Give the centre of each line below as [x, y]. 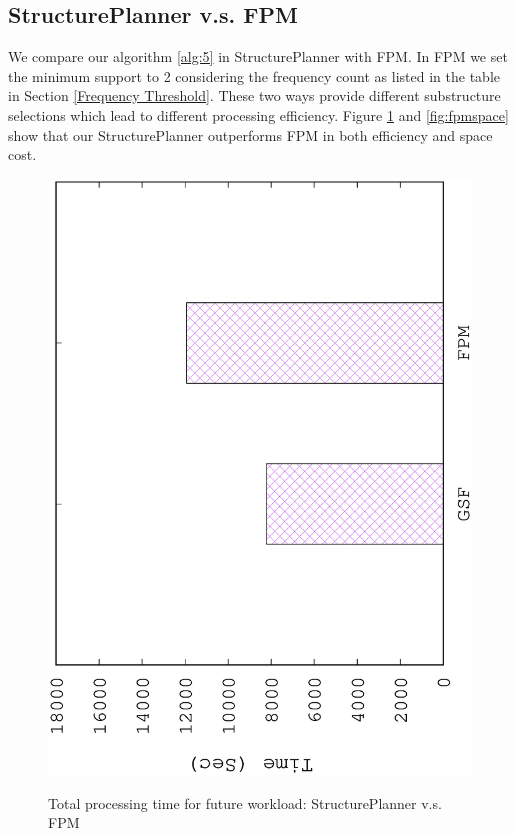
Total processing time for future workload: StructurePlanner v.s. [245, 802]
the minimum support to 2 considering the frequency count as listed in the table [254, 75]
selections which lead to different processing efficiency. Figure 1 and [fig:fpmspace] [258, 114]
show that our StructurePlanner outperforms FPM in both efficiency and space [250, 134]
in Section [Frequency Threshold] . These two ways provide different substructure [254, 95]
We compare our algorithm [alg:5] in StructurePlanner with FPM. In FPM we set [258, 56]
